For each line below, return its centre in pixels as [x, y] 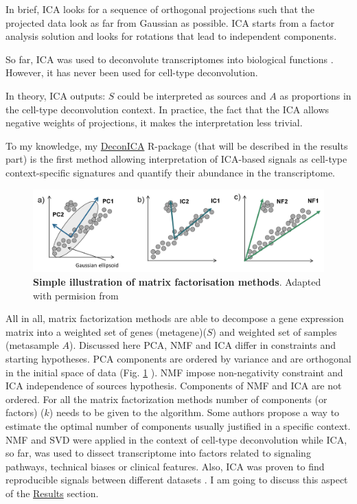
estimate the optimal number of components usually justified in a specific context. [178, 425]
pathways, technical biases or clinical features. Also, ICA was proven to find [165, 466]
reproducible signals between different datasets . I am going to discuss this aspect [177, 480]
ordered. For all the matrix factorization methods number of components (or [166, 399]
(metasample [32, 345]
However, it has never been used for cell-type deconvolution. [132, 72]
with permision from [76, 295]
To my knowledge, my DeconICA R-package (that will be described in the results [177, 145]
